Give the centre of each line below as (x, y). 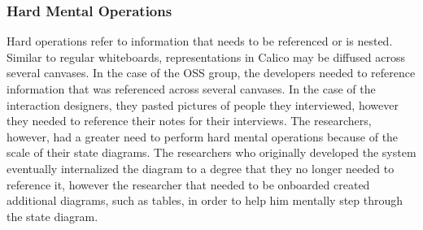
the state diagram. (52, 216)
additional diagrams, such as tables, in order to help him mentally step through (205, 200)
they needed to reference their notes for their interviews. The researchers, (189, 121)
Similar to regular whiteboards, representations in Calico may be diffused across (206, 56)
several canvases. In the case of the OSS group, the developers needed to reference (211, 73)
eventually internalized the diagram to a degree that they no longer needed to (201, 168)
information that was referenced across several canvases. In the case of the (191, 89)
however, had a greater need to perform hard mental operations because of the (203, 136)
